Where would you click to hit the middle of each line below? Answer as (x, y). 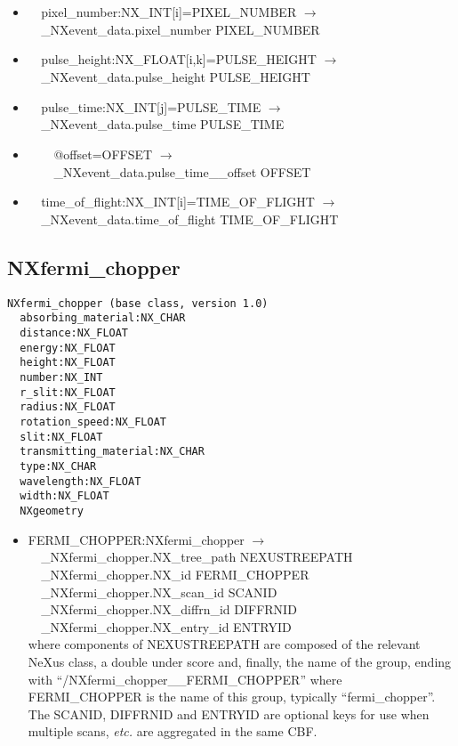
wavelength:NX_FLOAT (80, 481)
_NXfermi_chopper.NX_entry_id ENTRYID (166, 626)
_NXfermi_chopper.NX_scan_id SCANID (159, 592)
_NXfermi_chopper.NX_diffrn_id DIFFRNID (169, 609)
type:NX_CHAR (58, 466)
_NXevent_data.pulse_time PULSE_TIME (163, 124)
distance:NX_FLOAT (74, 333)
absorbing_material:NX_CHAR (103, 318)
